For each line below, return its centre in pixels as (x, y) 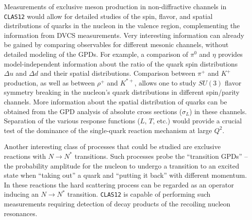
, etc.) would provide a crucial (197, 121)
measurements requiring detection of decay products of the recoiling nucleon (117, 203)
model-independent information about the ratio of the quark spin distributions (121, 63)
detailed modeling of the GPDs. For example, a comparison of (96, 54)
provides (230, 54)
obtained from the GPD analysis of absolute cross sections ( (93, 111)
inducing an (21, 194)
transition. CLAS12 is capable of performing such (139, 194)
